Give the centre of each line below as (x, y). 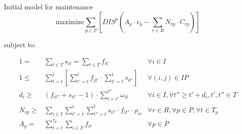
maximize (70, 22)
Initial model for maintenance (49, 6)
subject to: (20, 44)
